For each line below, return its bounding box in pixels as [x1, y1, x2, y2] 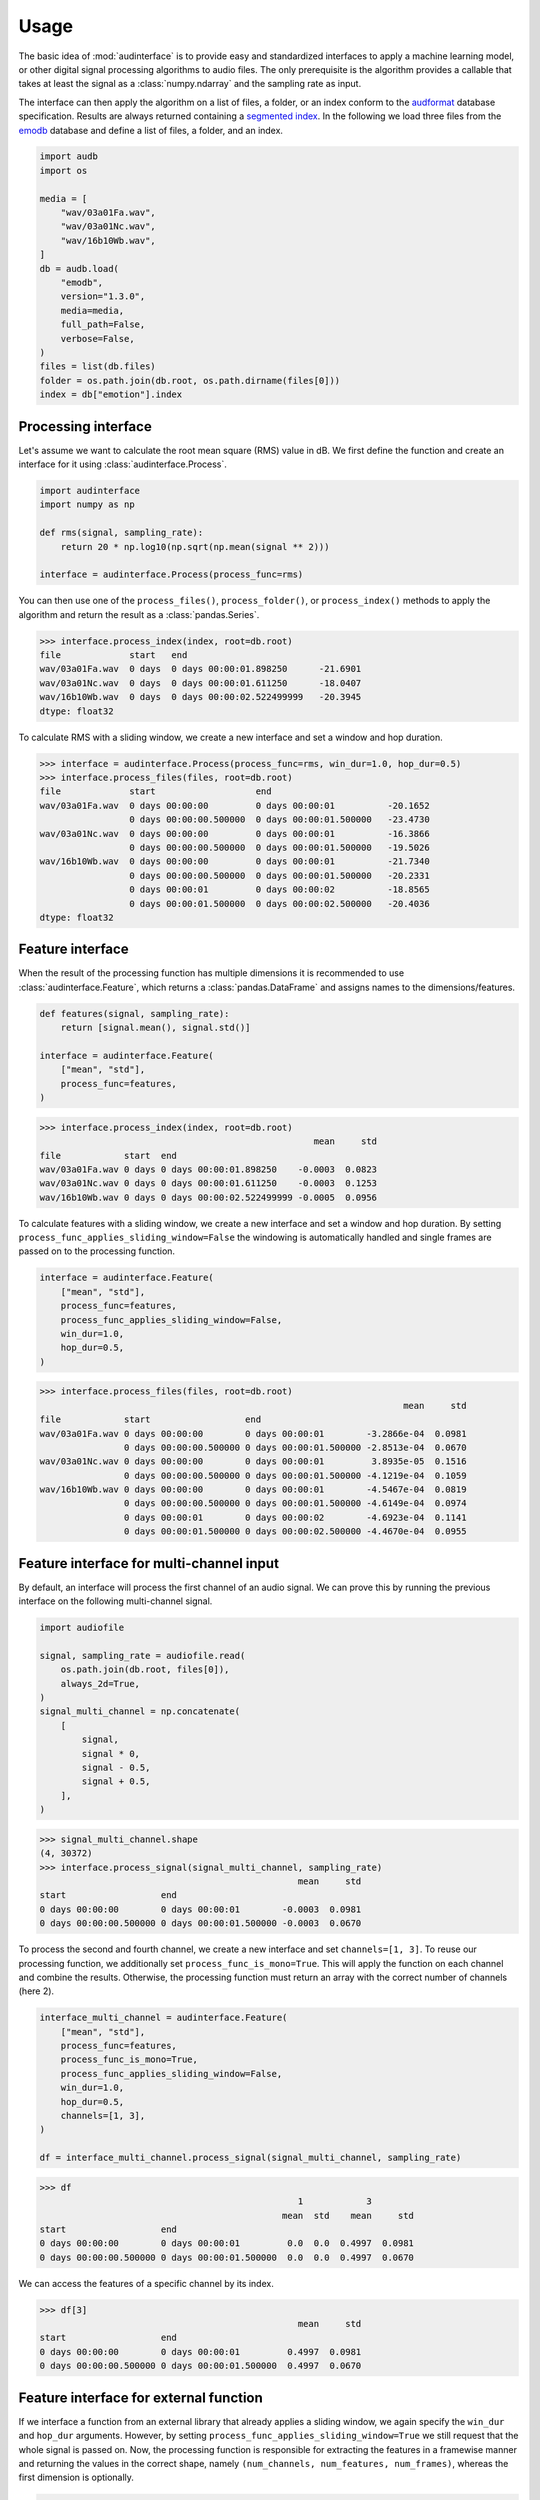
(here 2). [18, 1985, 55, 1997]
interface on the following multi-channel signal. [18, 1595, 213, 1607]
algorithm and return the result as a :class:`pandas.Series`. [18, 608, 260, 620]
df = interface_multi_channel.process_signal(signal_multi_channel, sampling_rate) [39, 2152, 462, 2164]
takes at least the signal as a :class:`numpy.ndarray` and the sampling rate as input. [18, 78, 362, 90]
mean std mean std [281, 2210, 415, 2221]
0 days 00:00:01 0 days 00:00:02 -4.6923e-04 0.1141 [123, 1511, 467, 1523]
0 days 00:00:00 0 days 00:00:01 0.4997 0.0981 [39, 2346, 362, 2357]
